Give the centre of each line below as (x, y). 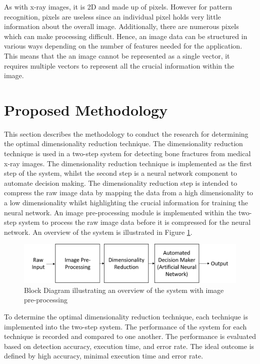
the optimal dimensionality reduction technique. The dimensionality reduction (123, 143)
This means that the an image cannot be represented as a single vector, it (117, 55)
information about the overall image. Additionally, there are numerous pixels (121, 26)
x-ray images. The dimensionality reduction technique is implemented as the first (128, 163)
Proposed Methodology (86, 109)
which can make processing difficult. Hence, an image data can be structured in (126, 36)
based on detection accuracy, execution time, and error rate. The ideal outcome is (129, 346)
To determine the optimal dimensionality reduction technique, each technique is (126, 317)
